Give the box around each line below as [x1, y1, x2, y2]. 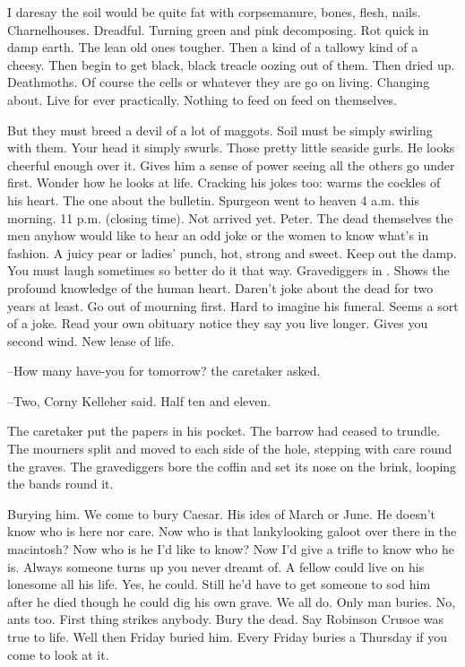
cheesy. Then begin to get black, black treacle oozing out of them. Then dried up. [7, 55, 455, 74]
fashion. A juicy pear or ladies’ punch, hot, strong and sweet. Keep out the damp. [7, 243, 457, 262]
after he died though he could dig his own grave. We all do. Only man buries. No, [7, 592, 456, 611]
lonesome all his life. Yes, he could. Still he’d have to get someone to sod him [7, 575, 431, 593]
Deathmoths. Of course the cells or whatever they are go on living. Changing [7, 73, 430, 91]
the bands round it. [7, 474, 114, 493]
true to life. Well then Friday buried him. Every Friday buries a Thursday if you [7, 628, 448, 645]
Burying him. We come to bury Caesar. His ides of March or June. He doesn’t [7, 504, 436, 523]
